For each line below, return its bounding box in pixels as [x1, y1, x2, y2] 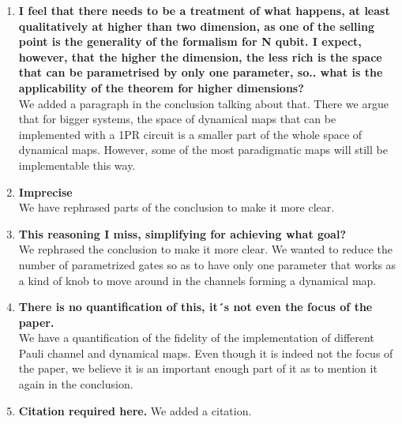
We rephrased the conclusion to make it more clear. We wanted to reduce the [18, 241, 393, 257]
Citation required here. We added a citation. [18, 402, 252, 418]
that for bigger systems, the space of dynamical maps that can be [18, 111, 336, 127]
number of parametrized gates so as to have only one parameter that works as [18, 256, 396, 272]
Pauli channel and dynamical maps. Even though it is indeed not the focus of [18, 344, 393, 361]
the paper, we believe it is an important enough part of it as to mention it [18, 360, 378, 377]
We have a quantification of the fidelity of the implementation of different [18, 329, 374, 346]
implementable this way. [18, 156, 136, 173]
